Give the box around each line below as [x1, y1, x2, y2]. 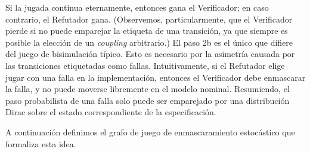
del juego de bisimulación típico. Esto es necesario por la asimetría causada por [5, 47, 295, 60]
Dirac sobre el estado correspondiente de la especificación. [5, 106, 216, 118]
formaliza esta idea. [5, 137, 76, 150]
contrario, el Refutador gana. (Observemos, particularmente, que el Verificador [5, 12, 293, 25]
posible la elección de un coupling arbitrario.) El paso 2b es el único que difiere [5, 36, 293, 48]
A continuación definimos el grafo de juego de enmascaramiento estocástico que [5, 125, 295, 138]
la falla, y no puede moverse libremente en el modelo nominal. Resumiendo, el [5, 83, 290, 95]
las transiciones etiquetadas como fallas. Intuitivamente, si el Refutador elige [5, 59, 285, 71]
